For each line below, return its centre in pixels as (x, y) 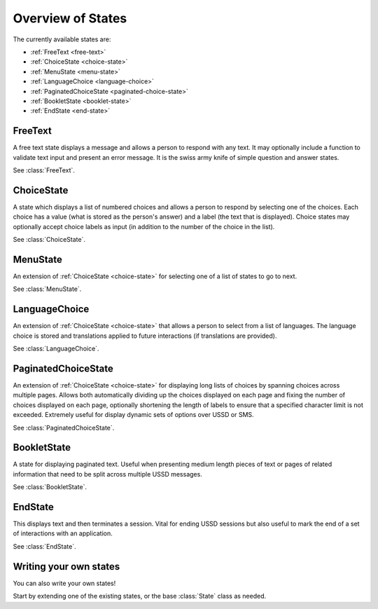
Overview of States (70, 18)
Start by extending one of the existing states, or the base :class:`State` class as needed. (140, 596)
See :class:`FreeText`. (44, 170)
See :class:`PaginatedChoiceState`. (64, 427)
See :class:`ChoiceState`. (49, 240)
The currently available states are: (62, 39)
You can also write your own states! (64, 583)
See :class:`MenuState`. (47, 289)
